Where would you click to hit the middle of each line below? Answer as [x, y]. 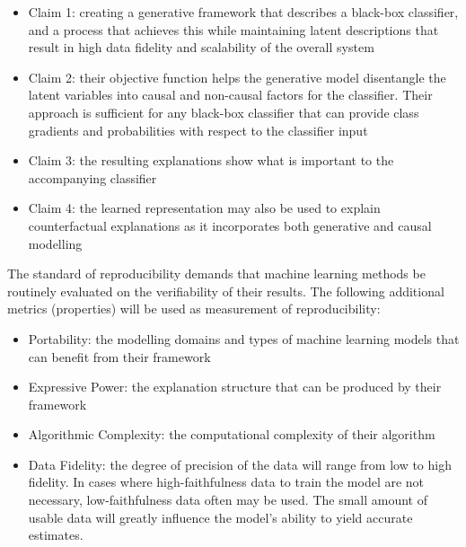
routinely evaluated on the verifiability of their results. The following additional [226, 291]
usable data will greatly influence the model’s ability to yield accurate [220, 517]
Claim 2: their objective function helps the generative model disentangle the [237, 77]
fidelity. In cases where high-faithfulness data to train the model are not [226, 482]
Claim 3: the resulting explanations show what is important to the [211, 160]
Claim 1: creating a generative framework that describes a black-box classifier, [243, 12]
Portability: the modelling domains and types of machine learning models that [244, 338]
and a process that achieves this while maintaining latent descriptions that [233, 29]
